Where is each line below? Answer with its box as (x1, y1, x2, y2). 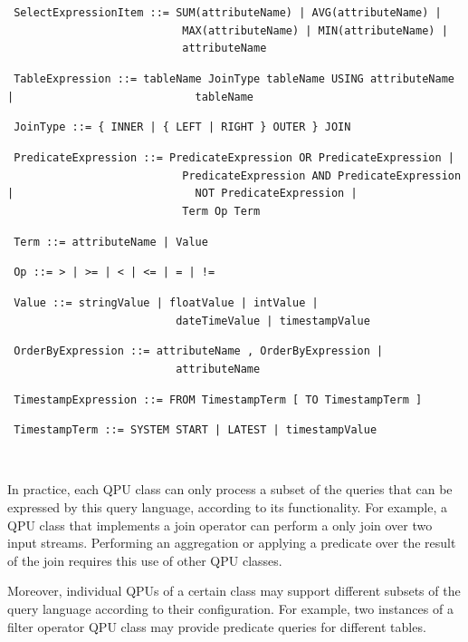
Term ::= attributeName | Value (14, 235, 208, 248)
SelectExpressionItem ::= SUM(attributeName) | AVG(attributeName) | (14, 6, 442, 19)
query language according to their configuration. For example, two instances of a (7, 598, 454, 618)
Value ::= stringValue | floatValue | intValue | (14, 296, 319, 309)
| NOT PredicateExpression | (7, 187, 358, 200)
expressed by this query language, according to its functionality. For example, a (7, 498, 448, 516)
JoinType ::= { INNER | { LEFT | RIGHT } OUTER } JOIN (14, 121, 351, 134)
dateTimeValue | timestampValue (176, 314, 370, 327)
